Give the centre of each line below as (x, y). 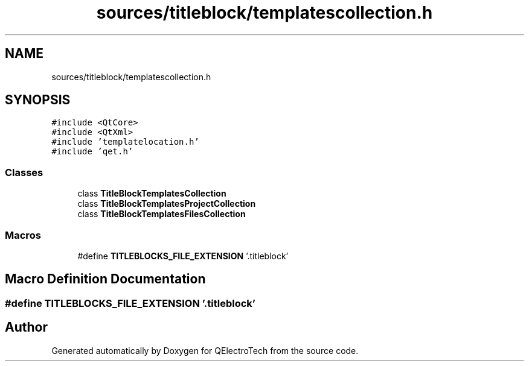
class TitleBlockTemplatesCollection (152, 194)
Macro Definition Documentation (105, 279)
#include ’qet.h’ (92, 152)
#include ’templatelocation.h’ (125, 142)
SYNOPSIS (38, 100)
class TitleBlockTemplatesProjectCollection (167, 204)
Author (26, 327)
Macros (23, 235)
